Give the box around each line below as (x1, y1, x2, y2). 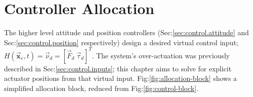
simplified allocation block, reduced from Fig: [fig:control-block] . (4, 83, 199, 93)
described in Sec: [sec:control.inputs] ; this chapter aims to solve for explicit (4, 63, 231, 73)
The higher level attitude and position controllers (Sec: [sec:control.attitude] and (4, 27, 249, 38)
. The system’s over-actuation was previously (92, 50, 230, 60)
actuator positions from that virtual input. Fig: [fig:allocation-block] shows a (4, 73, 237, 83)
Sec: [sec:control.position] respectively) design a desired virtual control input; (4, 37, 238, 47)
